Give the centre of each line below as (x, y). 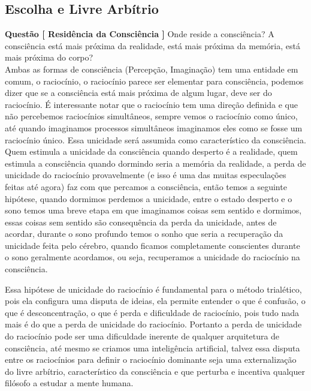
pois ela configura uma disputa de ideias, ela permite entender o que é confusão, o (155, 301)
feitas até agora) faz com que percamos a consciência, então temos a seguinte (146, 186)
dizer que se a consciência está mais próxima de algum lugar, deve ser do (138, 93)
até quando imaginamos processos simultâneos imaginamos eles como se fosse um (154, 127)
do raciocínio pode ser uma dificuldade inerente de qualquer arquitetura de (142, 336)
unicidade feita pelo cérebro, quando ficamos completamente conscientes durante (153, 245)
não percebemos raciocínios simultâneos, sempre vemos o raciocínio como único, (151, 116)
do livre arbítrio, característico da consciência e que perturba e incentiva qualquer (155, 371)
